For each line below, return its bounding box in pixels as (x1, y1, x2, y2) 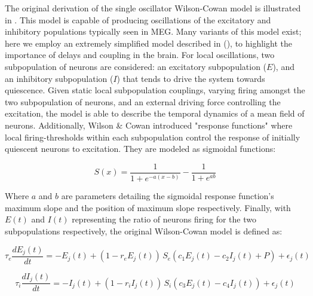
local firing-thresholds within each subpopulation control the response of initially (5, 130, 300, 143)
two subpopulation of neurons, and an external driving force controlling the (5, 95, 281, 108)
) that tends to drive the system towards (116, 72, 265, 84)
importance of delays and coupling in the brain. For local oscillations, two (5, 48, 275, 61)
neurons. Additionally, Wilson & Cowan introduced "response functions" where (5, 118, 293, 131)
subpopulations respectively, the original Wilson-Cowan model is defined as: (5, 224, 283, 237)
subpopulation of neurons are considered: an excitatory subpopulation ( (5, 60, 267, 72)
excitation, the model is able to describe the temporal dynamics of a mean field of (5, 107, 305, 120)
